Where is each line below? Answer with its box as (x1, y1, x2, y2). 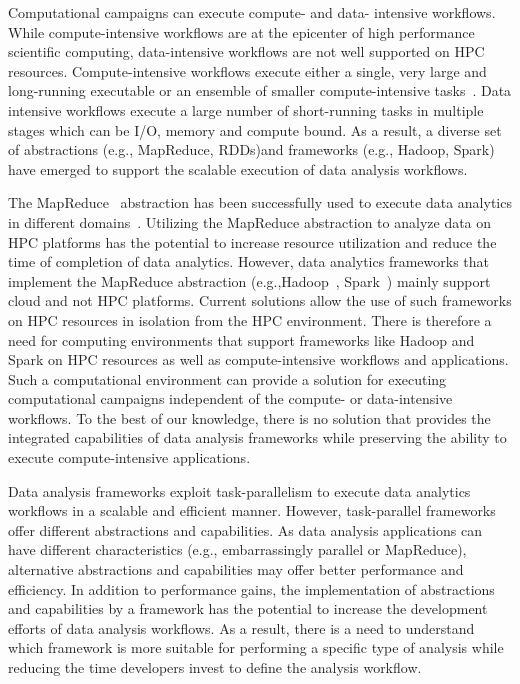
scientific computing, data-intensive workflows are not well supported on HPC (8, 41, 485, 62)
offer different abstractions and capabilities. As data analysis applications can (8, 519, 482, 540)
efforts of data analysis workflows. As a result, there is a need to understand (8, 617, 475, 638)
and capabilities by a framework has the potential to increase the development (8, 598, 488, 619)
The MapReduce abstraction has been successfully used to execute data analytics (8, 192, 512, 213)
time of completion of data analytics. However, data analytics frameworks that (8, 251, 489, 272)
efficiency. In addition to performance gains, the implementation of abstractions (8, 578, 495, 599)
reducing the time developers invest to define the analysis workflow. (8, 657, 422, 677)
